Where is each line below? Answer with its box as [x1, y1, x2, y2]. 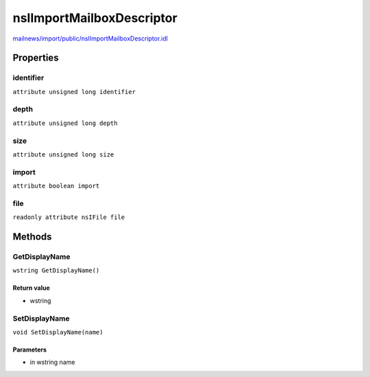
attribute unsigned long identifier [12, 88, 136, 95]
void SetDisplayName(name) [12, 328, 103, 336]
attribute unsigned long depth [12, 119, 118, 127]
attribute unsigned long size [12, 150, 114, 158]
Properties [12, 52, 59, 64]
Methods [12, 231, 52, 243]
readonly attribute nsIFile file [12, 214, 125, 221]
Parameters [12, 345, 47, 354]
